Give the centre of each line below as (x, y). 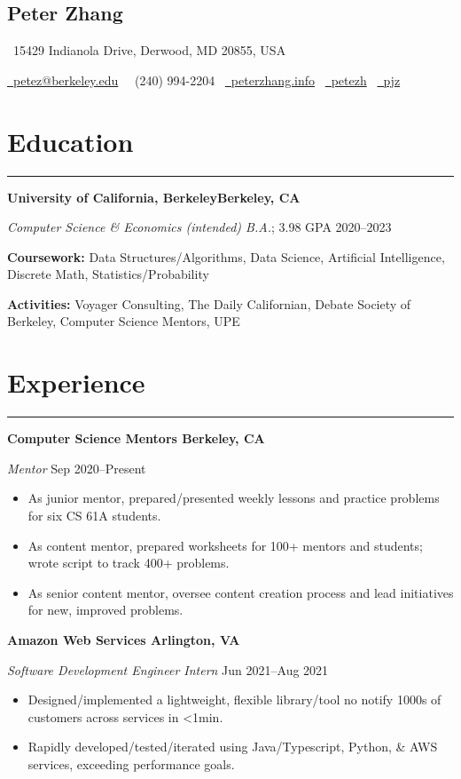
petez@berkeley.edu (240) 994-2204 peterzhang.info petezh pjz (207, 79)
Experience (76, 382)
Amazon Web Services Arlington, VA (124, 639)
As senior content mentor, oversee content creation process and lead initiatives (241, 592)
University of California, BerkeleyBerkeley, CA (154, 197)
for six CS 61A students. (94, 515)
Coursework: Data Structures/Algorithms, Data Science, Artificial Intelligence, (226, 256)
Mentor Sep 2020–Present (77, 468)
